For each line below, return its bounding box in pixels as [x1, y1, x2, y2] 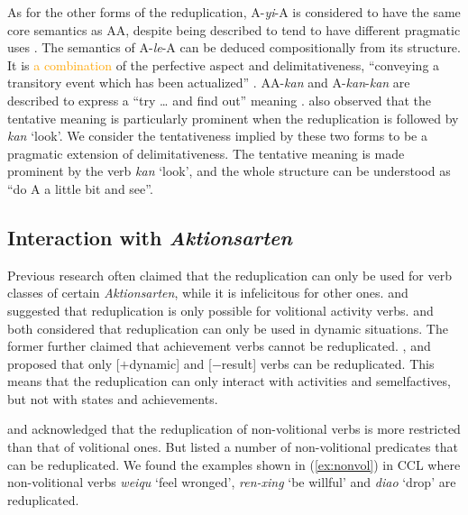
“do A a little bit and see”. [7, 179, 153, 198]
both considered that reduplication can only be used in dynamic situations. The [7, 318, 448, 337]
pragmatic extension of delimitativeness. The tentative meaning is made [7, 143, 405, 162]
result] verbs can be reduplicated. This [221, 354, 435, 372]
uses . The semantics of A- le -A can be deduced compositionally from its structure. [7, 38, 461, 57]
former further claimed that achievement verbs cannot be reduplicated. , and [7, 336, 431, 355]
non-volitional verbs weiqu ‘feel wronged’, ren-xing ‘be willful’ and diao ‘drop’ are [7, 473, 456, 492]
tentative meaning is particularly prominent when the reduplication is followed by [7, 108, 459, 127]
